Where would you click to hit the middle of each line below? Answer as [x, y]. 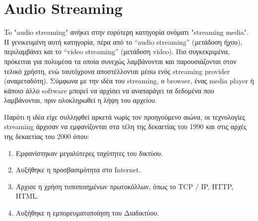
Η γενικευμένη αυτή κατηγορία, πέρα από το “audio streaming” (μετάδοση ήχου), [123, 41]
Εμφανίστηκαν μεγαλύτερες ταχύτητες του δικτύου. [89, 153]
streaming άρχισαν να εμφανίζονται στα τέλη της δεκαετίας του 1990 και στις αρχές [125, 126]
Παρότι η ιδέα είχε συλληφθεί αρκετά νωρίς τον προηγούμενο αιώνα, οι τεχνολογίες [125, 116]
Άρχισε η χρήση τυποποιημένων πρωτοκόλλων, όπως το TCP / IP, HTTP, [125, 186]
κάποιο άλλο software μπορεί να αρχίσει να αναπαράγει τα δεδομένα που [109, 90]
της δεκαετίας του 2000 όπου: [47, 136]
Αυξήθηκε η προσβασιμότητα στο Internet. [78, 170]
